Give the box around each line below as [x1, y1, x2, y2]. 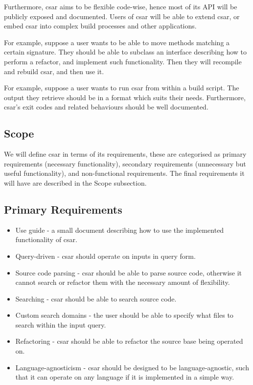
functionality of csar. [15, 234, 77, 245]
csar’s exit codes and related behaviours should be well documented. [4, 102, 208, 112]
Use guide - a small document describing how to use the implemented [15, 224, 224, 235]
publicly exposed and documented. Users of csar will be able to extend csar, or [4, 11, 240, 21]
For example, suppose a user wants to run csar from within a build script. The [4, 82, 239, 93]
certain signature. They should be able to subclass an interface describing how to [4, 47, 247, 57]
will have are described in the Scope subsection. [4, 177, 147, 188]
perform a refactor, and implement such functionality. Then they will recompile [4, 56, 242, 66]
